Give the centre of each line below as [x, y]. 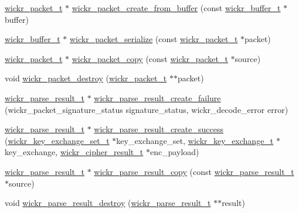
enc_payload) [174, 152]
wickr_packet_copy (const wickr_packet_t [150, 58]
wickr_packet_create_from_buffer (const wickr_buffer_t [176, 8]
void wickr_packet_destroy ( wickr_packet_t [86, 78]
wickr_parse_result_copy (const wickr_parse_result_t [194, 171]
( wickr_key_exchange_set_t [57, 140]
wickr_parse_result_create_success [159, 129]
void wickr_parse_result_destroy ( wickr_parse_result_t [108, 203]
